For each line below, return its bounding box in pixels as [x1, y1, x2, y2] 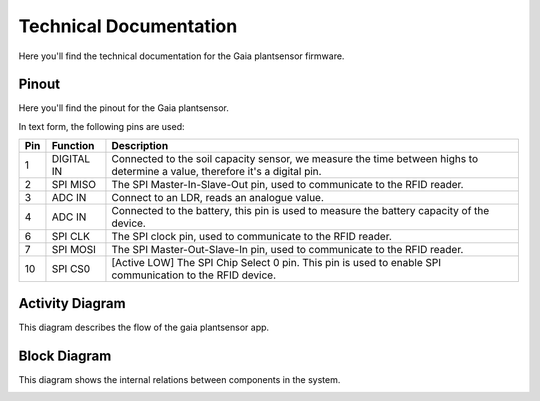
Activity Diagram [18, 295, 126, 312]
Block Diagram [18, 347, 112, 364]
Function [51, 139, 95, 153]
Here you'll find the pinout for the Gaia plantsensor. [18, 102, 230, 114]
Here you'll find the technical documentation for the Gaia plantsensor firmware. [18, 50, 345, 62]
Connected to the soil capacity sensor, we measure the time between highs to [111, 152, 479, 166]
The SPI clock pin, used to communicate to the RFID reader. [111, 230, 392, 244]
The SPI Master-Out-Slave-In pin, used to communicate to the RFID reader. [111, 243, 464, 257]
